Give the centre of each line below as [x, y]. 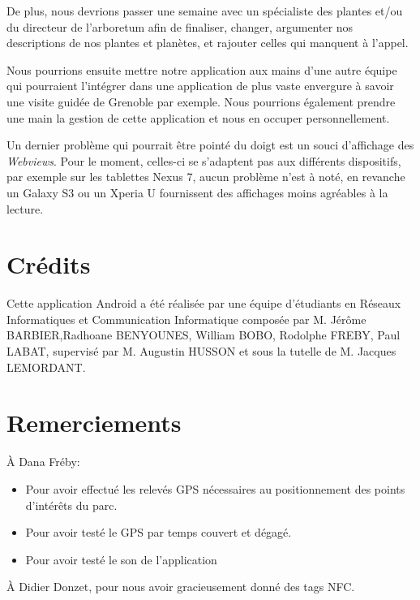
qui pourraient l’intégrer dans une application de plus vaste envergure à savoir [200, 86]
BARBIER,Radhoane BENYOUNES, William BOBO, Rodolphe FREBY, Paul [204, 335]
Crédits [49, 264]
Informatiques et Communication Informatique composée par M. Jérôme [186, 319]
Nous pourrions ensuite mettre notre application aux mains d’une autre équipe [202, 69]
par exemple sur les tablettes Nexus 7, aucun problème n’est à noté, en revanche [206, 177]
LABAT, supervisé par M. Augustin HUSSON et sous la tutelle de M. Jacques [201, 351]
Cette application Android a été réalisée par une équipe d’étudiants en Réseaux [204, 303]
